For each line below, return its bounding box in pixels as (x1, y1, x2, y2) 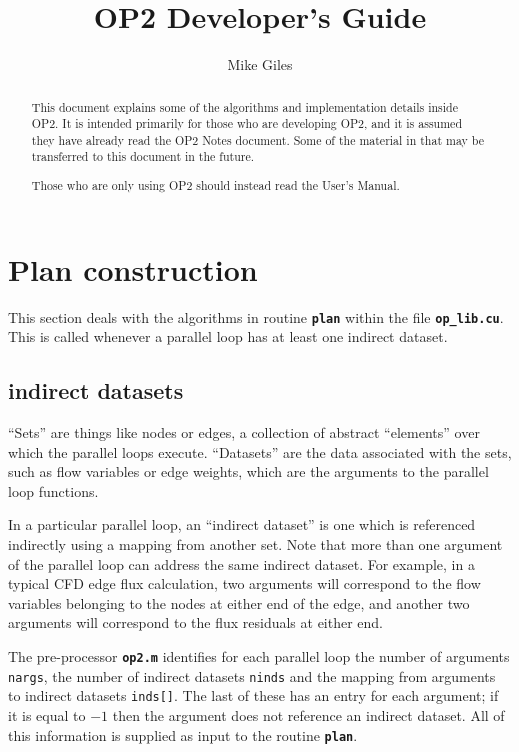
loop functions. (8, 480, 99, 501)
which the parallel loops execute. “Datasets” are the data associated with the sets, (8, 441, 512, 462)
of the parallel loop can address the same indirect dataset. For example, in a (8, 553, 475, 574)
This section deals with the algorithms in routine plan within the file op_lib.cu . (8, 306, 504, 327)
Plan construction (8, 248, 258, 289)
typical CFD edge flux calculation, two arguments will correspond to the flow (8, 573, 481, 594)
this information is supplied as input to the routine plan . (8, 724, 358, 745)
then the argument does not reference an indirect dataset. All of (112, 704, 505, 725)
